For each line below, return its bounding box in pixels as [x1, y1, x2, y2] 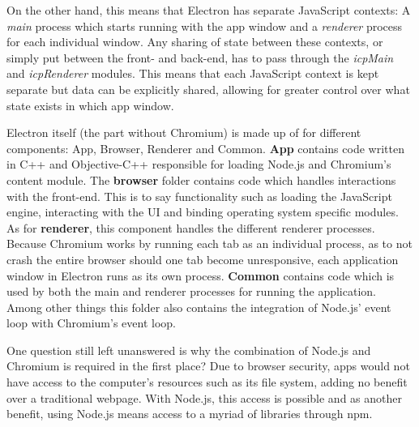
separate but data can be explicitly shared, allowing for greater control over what [6, 80, 410, 97]
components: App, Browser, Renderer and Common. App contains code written [6, 139, 404, 156]
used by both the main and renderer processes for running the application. [6, 283, 376, 300]
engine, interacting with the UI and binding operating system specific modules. [6, 203, 399, 220]
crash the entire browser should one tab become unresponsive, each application [6, 250, 399, 267]
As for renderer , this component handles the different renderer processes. [6, 219, 375, 236]
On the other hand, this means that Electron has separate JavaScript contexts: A [6, 2, 411, 18]
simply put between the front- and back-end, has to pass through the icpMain [6, 49, 394, 66]
